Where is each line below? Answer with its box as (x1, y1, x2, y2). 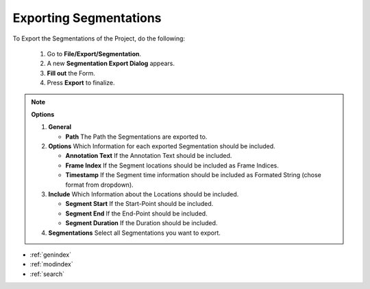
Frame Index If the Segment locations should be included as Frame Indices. (65, 161, 279, 170)
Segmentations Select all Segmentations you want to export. (48, 229, 221, 237)
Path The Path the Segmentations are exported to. (65, 132, 208, 141)
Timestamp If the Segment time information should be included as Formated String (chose (65, 171, 321, 179)
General (48, 123, 72, 131)
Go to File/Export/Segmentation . (47, 49, 142, 58)
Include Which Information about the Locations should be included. (48, 190, 239, 198)
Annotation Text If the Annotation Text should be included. (65, 152, 232, 160)
